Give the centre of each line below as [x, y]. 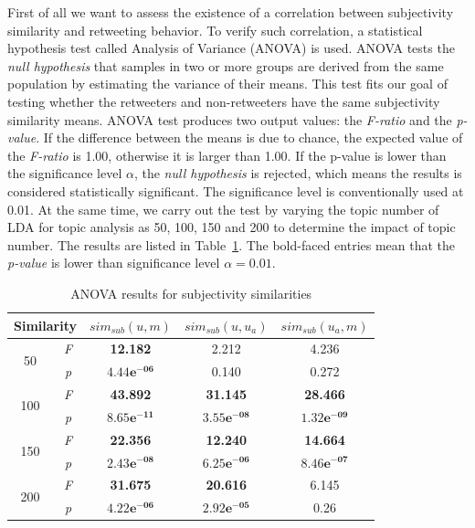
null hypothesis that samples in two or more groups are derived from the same [226, 65]
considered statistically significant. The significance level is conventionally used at [236, 190]
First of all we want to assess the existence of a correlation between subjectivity [231, 12]
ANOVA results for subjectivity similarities [191, 293]
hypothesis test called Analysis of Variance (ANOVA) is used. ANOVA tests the [231, 48]
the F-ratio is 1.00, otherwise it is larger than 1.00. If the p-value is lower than [227, 155]
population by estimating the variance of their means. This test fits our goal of [227, 84]
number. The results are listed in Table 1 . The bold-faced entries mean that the [232, 244]
